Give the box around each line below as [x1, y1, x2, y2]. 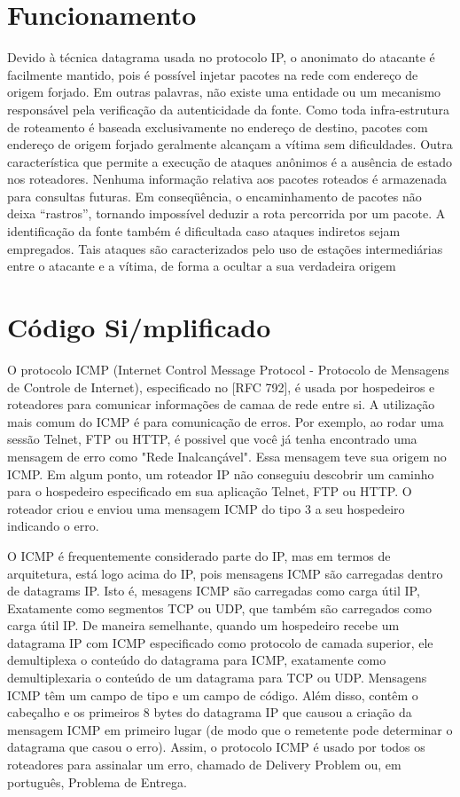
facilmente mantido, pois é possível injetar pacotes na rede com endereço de [7, 65, 418, 83]
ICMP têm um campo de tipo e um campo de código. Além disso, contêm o [7, 685, 418, 704]
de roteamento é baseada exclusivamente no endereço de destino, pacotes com [7, 117, 428, 136]
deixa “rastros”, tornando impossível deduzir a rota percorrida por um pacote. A [7, 204, 446, 223]
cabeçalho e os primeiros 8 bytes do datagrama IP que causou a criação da [7, 703, 412, 722]
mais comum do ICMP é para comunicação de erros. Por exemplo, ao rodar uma [7, 412, 444, 430]
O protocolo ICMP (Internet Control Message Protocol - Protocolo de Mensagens [7, 359, 449, 378]
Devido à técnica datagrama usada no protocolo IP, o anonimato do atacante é [7, 48, 435, 67]
